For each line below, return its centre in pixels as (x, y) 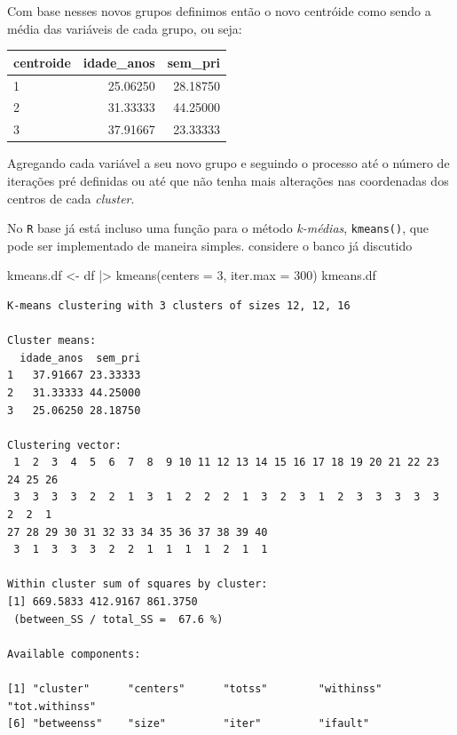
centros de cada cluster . (71, 198)
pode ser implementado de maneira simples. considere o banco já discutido (210, 245)
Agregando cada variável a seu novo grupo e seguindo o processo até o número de (228, 163)
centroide (42, 62)
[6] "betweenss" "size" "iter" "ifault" (189, 724)
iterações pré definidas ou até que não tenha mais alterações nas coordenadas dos (228, 180)
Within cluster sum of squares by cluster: (138, 584)
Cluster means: (52, 341)
